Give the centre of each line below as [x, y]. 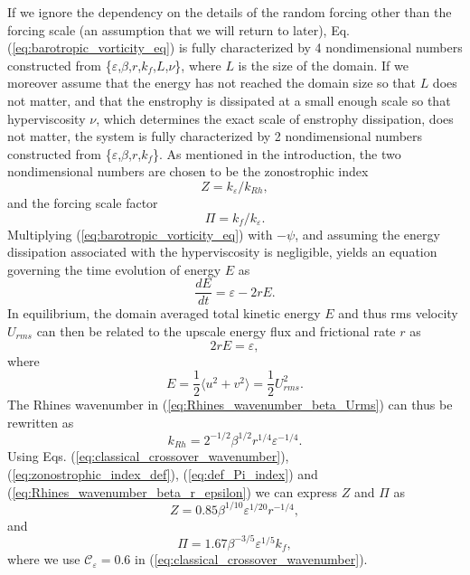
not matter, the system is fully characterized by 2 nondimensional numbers [215, 136]
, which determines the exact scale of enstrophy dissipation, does [275, 118]
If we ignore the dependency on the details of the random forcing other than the [230, 12]
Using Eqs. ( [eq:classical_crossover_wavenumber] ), [148, 456]
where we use [44, 559]
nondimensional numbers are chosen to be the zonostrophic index [188, 171]
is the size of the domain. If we [323, 65]
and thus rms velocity [398, 313]
